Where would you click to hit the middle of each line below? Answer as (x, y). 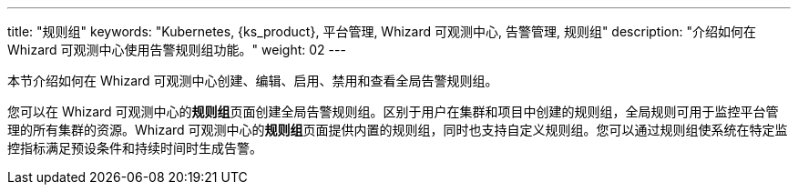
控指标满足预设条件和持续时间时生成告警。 (135, 148)
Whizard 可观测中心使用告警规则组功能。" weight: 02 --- (177, 50)
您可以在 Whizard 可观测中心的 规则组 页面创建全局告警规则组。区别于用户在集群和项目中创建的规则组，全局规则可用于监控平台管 (393, 111)
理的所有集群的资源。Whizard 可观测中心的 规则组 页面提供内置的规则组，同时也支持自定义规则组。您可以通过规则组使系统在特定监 (398, 130)
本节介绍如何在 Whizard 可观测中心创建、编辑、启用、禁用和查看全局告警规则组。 (253, 81)
